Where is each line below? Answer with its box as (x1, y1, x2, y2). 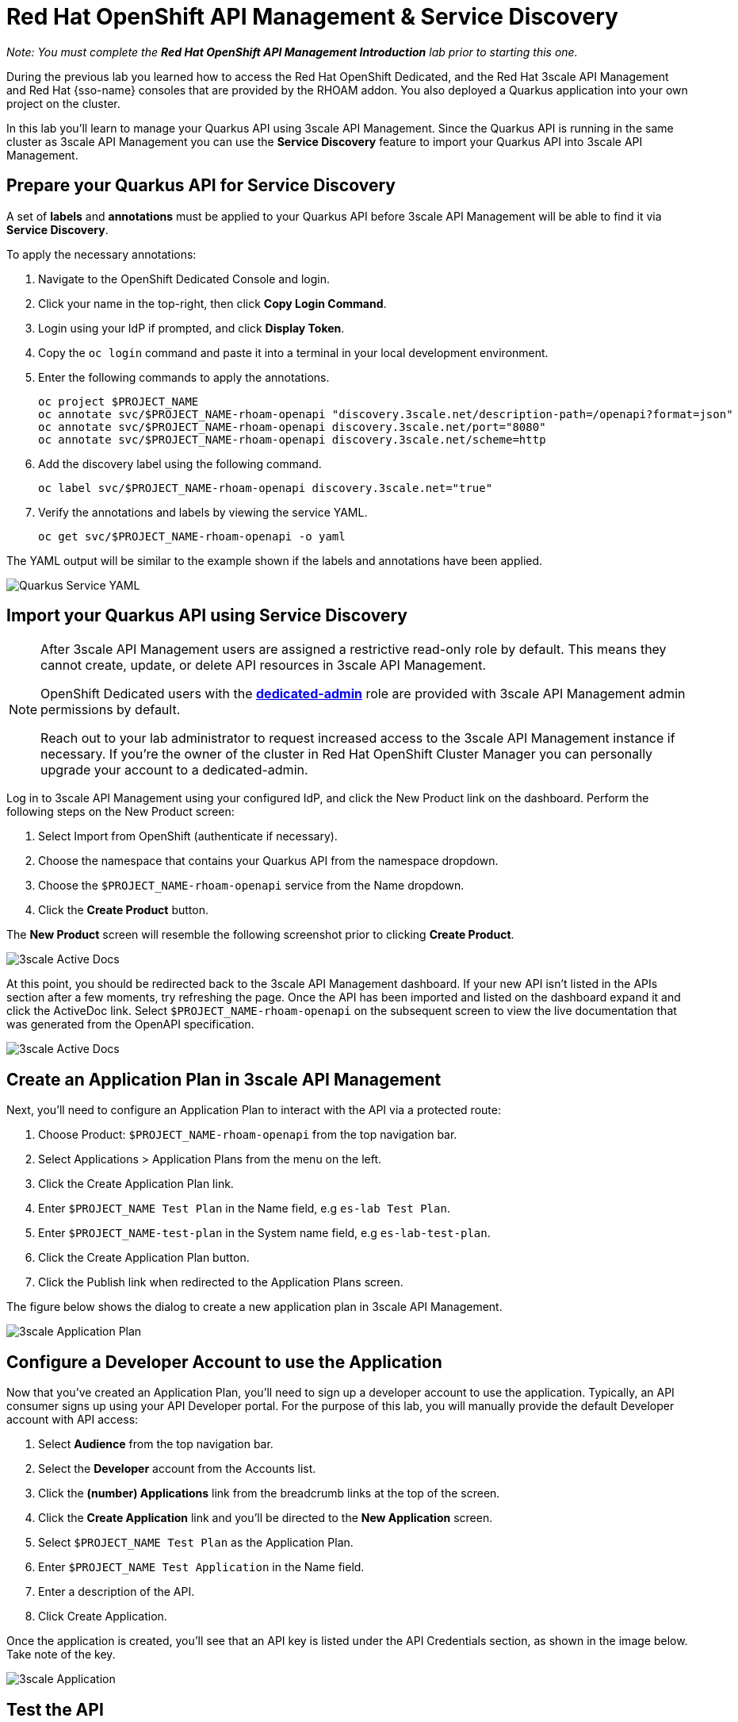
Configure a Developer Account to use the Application (6, 1351, 442, 1372)
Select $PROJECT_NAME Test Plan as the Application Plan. (38, 1536, 354, 1550)
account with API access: (6, 1413, 139, 1427)
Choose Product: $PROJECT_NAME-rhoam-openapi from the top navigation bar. (38, 1128, 457, 1142)
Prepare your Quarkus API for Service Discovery (6, 175, 396, 196)
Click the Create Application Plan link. (38, 1177, 234, 1191)
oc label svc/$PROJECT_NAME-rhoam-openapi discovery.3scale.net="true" (38, 481, 493, 494)
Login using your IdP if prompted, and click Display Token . (38, 321, 345, 335)
